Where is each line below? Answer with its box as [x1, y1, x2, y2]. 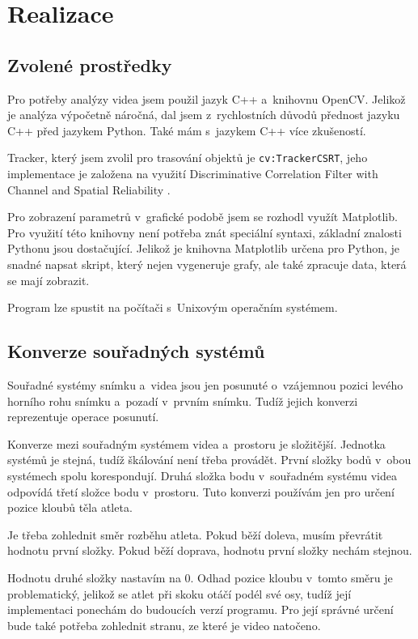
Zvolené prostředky [7, 52, 172, 77]
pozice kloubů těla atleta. [7, 499, 133, 516]
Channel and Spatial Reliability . [7, 181, 171, 198]
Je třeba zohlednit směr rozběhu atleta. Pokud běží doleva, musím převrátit [7, 526, 383, 543]
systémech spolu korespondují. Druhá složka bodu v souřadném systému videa [7, 466, 398, 484]
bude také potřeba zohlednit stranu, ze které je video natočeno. [7, 616, 321, 633]
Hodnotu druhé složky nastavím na [7, 569, 181, 586]
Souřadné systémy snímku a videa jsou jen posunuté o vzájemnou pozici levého [7, 376, 403, 393]
